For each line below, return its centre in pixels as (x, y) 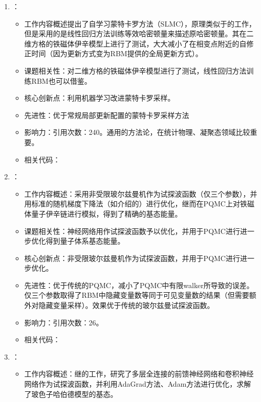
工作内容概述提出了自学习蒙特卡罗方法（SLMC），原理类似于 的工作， (140, 23)
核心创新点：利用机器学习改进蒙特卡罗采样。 (100, 98)
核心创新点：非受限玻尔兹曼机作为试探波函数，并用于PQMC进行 (132, 258)
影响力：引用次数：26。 (64, 322)
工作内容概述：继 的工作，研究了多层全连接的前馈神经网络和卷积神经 (139, 374)
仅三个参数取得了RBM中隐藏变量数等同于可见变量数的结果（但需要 (137, 295)
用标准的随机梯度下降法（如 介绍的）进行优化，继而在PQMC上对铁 (136, 204)
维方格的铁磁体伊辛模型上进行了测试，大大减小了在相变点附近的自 (135, 43)
